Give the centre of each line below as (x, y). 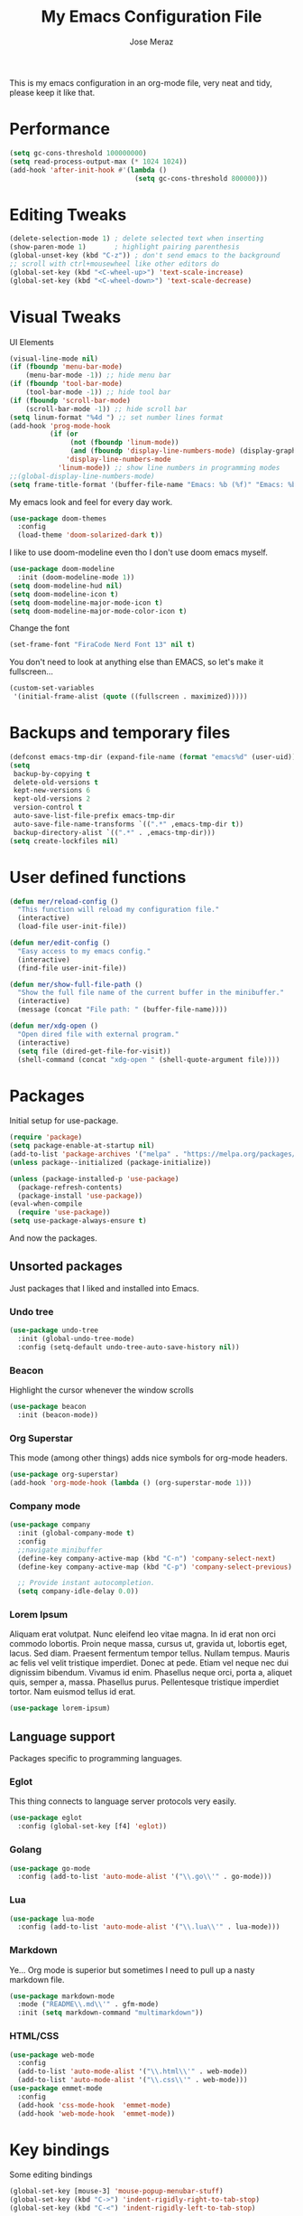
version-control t (48, 808)
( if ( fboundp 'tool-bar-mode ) (66, 384)
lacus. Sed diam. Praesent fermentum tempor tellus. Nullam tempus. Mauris (150, 1653)
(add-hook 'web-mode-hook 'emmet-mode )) (96, 2113)
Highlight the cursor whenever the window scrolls (101, 1390)
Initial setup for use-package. (64, 1121)
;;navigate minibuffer (60, 1550)
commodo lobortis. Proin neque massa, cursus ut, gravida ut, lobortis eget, (148, 1644)
